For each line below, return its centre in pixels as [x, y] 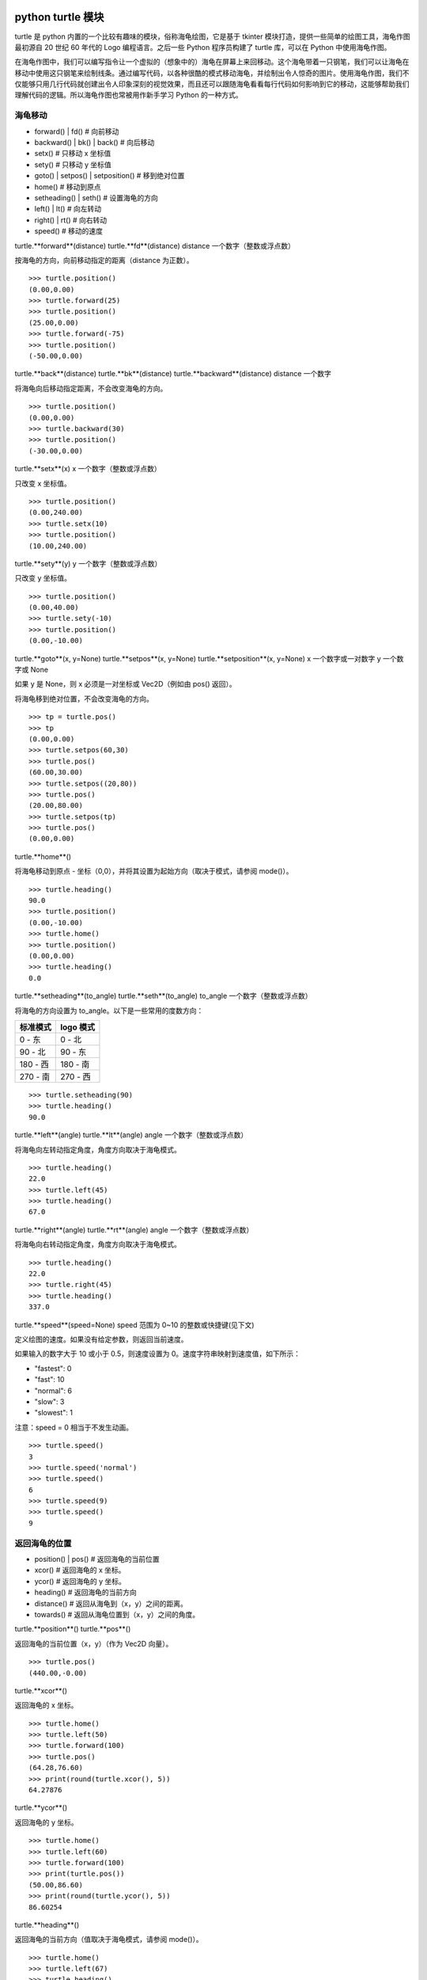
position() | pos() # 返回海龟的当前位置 [97, 1559]
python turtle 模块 [59, 17]
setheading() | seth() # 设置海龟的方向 [96, 197]
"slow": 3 [49, 1401]
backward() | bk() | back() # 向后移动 [94, 142]
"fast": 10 [49, 1380]
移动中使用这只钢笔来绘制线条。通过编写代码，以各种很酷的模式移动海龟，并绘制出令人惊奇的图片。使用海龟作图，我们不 [212, 73]
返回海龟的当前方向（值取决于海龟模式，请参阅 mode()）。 [109, 1940]
